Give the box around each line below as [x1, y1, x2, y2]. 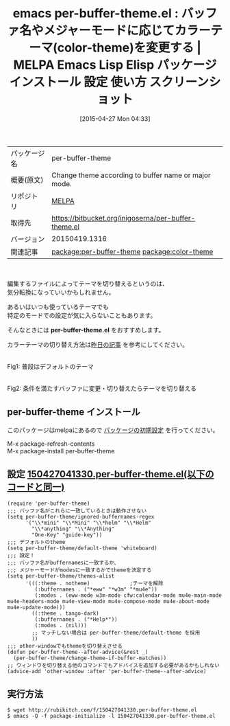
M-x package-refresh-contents [7, 440, 95, 448]
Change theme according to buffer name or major [51, 170, 211, 180]
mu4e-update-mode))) [7, 604, 66, 611]
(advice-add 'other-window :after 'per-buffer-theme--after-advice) [7, 668, 207, 674]
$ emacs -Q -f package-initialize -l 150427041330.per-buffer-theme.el [7, 713, 216, 720]
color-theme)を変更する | [57, 40, 202, 56]
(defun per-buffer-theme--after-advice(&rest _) [7, 648, 149, 655]
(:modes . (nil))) [34, 622, 88, 628]
